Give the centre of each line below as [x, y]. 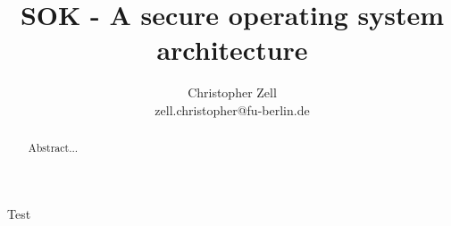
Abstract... [53, 148]
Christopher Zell [232, 92]
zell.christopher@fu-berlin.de [232, 109]
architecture [232, 50]
